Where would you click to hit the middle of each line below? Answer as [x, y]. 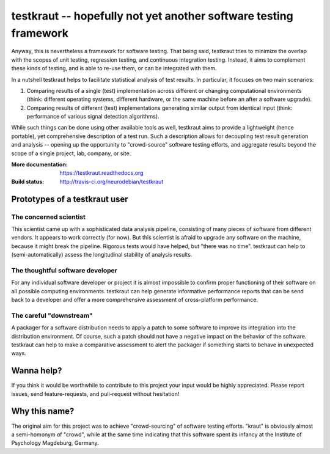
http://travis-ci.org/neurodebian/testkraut [112, 181]
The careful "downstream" [52, 315]
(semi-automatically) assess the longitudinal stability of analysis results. [102, 255]
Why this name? [43, 412]
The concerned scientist [48, 217]
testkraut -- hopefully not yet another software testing [152, 16]
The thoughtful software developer [64, 270]
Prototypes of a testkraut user [70, 199]
